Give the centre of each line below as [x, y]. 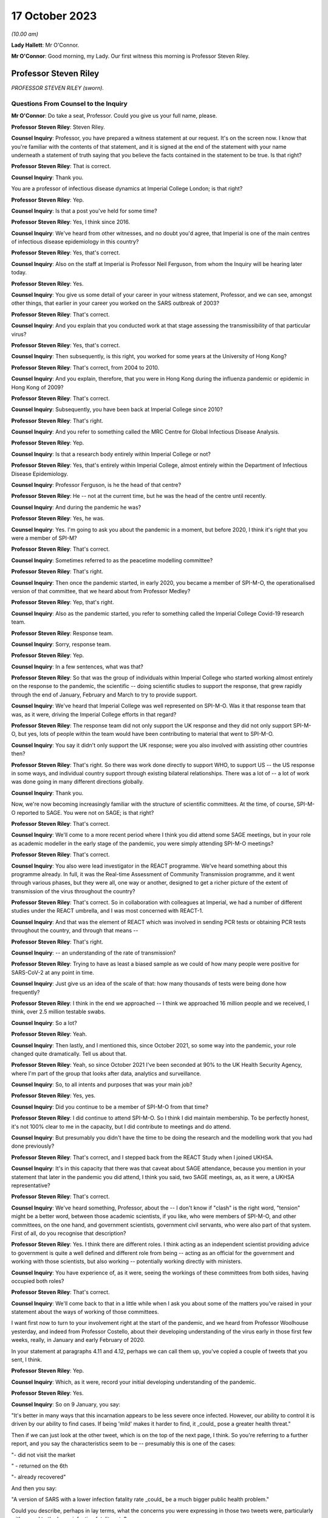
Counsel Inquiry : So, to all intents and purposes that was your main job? [102, 1084]
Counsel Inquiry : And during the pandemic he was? [76, 507]
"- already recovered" [39, 1477]
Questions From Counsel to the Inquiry [69, 104]
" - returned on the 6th [39, 1466]
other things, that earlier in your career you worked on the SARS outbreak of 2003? [115, 303]
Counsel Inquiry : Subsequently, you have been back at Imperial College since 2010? [117, 409]
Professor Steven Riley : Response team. [62, 633]
